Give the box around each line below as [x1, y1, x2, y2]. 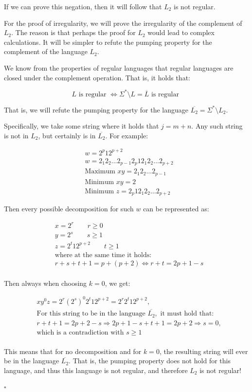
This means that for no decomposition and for [4, 346, 142, 356]
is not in [4, 130, 29, 140]
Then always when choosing [4, 278, 87, 288]
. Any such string [191, 121, 243, 131]
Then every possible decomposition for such [4, 204, 134, 214]
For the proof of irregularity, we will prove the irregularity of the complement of [4, 18, 242, 28]
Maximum [85, 168, 115, 175]
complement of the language [4, 46, 88, 56]
